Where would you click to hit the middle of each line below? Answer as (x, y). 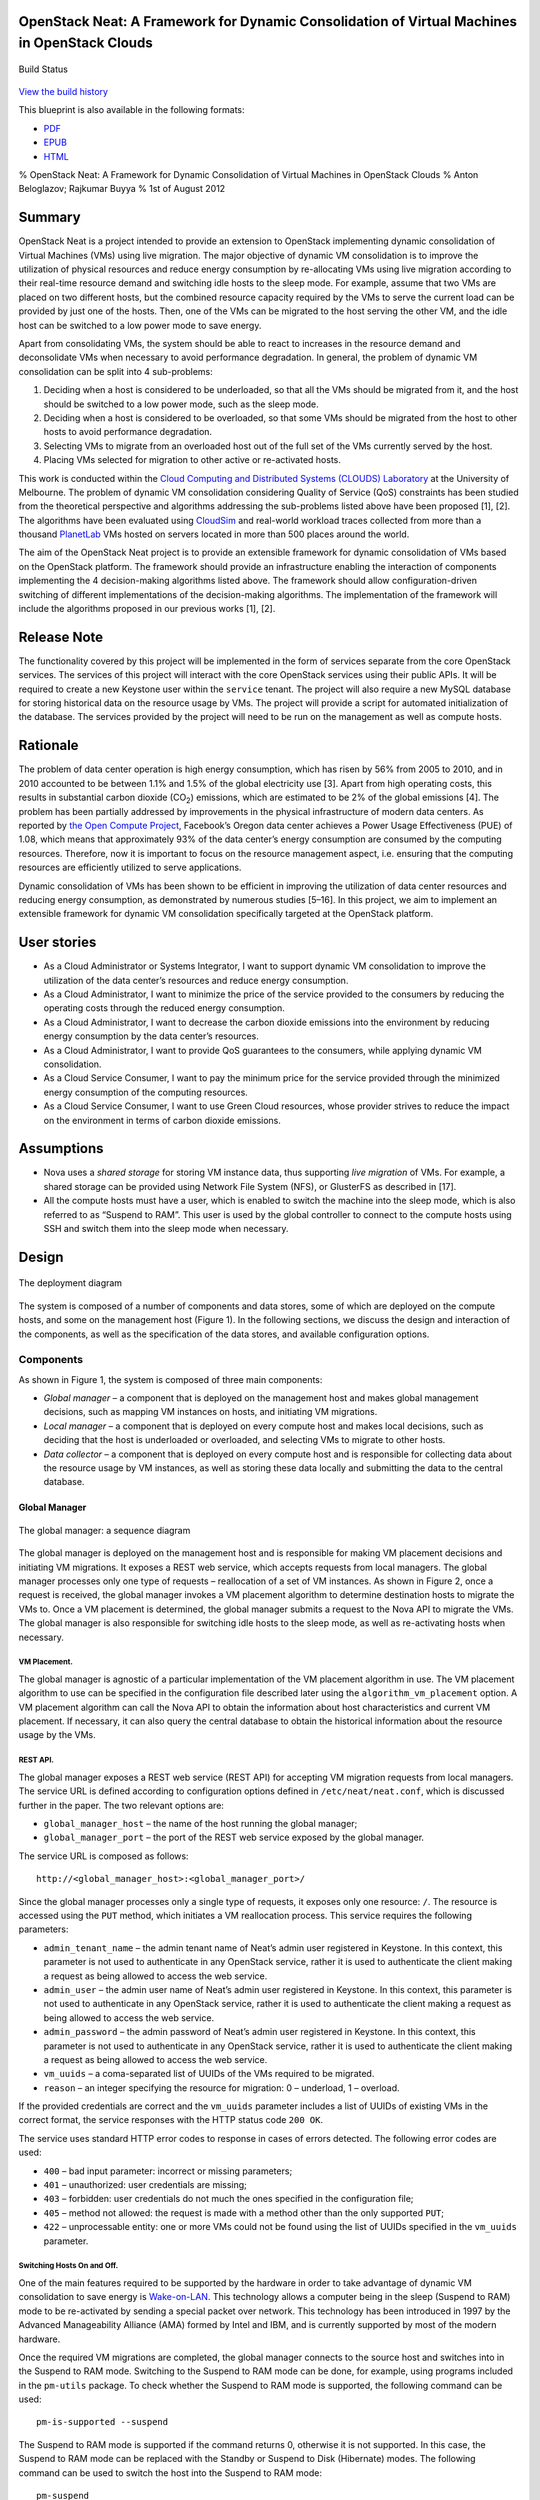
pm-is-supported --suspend (102, 2422)
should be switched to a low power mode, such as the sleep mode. (181, 404)
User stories (57, 942)
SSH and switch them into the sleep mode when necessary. (166, 1228)
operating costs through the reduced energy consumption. (164, 1008)
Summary (49, 217)
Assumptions (61, 1148)
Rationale (48, 745)
